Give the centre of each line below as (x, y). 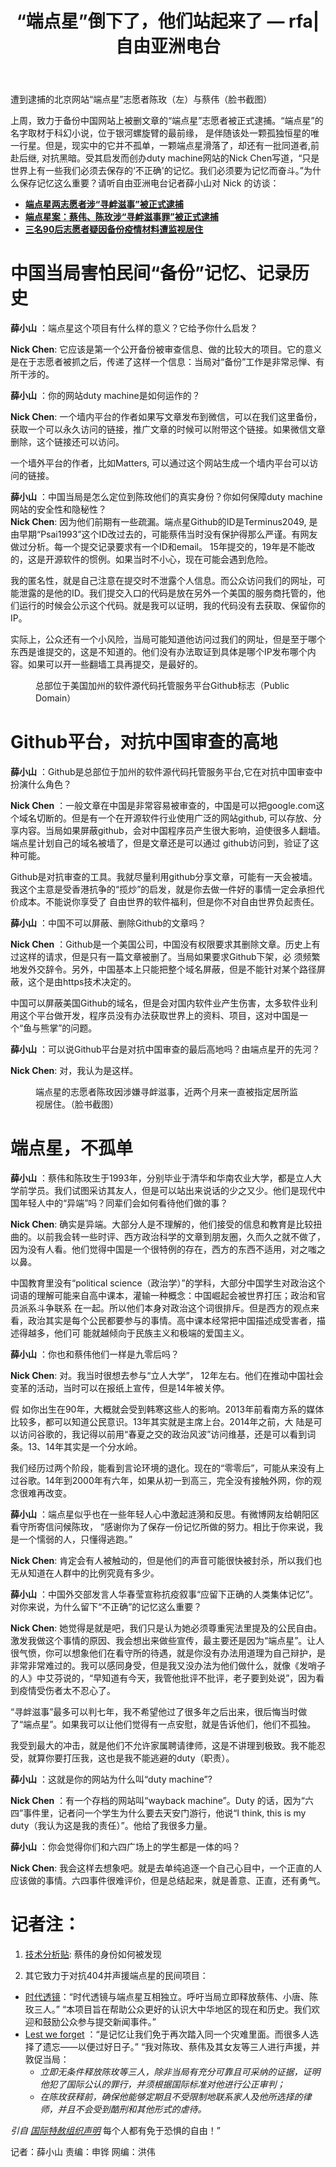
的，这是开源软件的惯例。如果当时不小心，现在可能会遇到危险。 (141, 559)
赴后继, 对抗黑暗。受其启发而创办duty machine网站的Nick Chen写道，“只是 (165, 158)
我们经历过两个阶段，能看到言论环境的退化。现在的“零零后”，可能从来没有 (163, 1468)
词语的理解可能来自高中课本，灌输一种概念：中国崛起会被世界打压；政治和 (163, 1295)
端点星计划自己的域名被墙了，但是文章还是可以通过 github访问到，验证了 (160, 843)
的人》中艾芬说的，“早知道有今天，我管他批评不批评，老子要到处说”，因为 (163, 1678)
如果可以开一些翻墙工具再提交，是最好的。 (115, 664)
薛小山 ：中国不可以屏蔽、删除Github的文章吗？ (108, 923)
